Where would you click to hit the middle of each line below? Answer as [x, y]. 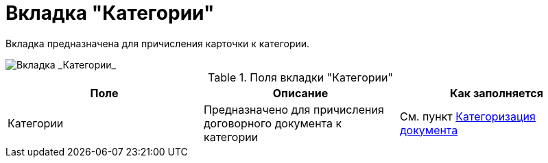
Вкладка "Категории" [110, 13]
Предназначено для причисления [294, 109]
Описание [300, 93]
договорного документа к [273, 123]
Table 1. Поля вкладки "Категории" [300, 77]
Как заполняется [497, 93]
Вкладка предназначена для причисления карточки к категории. [158, 43]
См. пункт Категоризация [467, 116]
